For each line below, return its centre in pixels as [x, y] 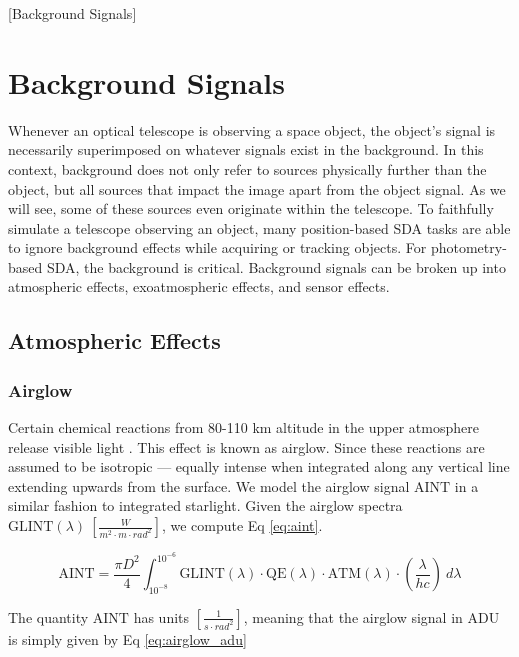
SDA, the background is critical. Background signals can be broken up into [276, 266]
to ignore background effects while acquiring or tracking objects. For [217, 247]
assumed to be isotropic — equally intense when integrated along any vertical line [259, 466]
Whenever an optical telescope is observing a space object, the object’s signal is [252, 129]
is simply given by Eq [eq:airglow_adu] [127, 638]
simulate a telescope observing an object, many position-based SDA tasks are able [259, 227]
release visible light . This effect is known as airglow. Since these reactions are [246, 446]
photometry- [468, 247]
